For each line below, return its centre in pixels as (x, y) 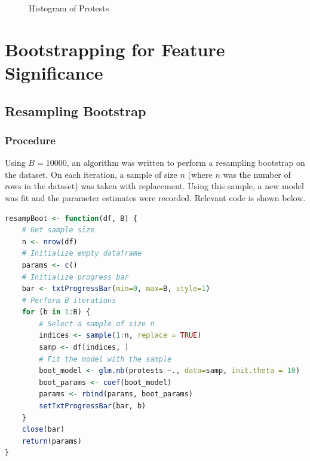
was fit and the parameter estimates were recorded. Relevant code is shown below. (155, 197)
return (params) (52, 441)
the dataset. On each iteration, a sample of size (91, 174)
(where (200, 174)
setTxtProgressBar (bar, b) (93, 406)
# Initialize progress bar (75, 277)
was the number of (257, 174)
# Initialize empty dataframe (82, 254)
